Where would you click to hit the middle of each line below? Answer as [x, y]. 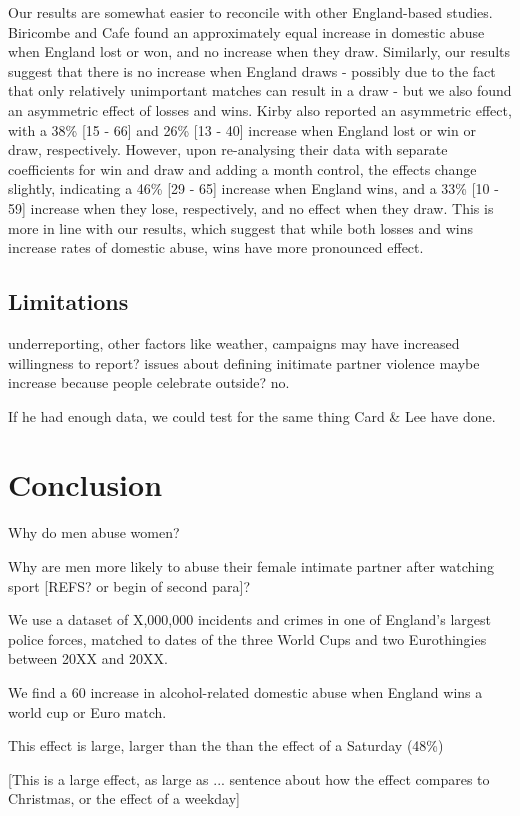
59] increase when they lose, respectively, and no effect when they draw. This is [251, 207]
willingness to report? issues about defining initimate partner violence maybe [244, 362]
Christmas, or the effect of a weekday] [124, 798]
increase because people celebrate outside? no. [149, 382]
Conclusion [85, 484]
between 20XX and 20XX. [88, 658]
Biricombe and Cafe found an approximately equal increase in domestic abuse [246, 31]
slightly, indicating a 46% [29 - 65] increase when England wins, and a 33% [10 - [253, 188]
